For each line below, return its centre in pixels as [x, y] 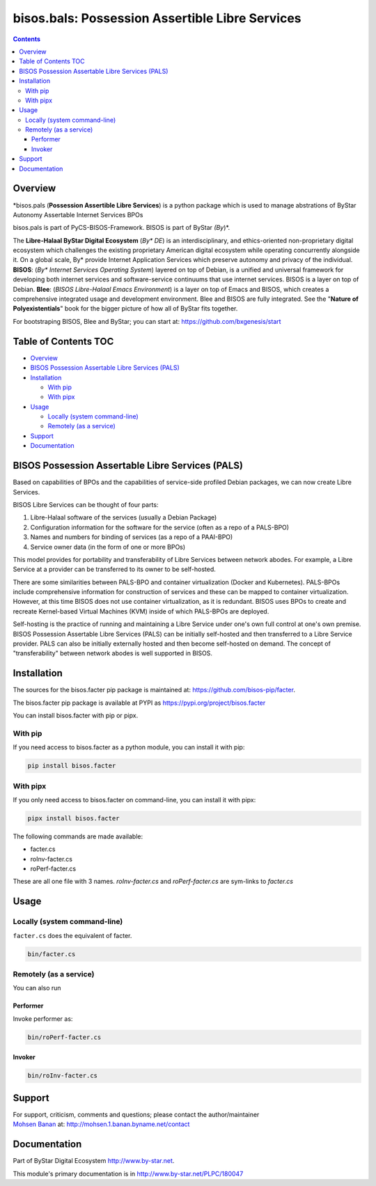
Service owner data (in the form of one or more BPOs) [108, 547]
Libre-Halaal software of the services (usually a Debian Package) [124, 517]
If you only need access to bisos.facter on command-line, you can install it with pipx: [134, 799]
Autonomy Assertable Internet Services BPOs [78, 214]
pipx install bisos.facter [73, 818]
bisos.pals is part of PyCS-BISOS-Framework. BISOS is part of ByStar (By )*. [122, 228]
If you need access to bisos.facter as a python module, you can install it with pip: [129, 747]
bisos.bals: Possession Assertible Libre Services [157, 18]
